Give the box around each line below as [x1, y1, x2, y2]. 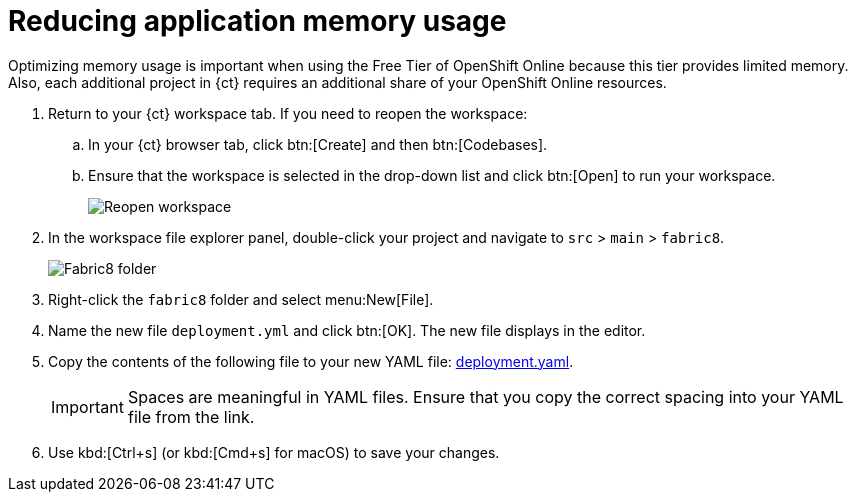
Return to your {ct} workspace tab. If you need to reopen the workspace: [48, 104, 528, 122]
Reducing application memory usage [8, 4, 507, 38]
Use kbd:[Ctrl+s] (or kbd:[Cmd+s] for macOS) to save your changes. [48, 443, 500, 461]
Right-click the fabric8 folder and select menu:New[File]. [48, 290, 434, 308]
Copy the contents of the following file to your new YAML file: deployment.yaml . [48, 352, 574, 370]
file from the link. [127, 406, 255, 427]
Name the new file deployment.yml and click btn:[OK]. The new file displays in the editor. [48, 321, 646, 339]
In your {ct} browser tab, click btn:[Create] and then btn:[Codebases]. [88, 135, 548, 153]
